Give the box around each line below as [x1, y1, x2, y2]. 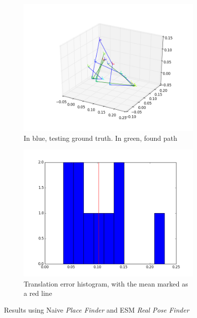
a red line [24, 288, 52, 298]
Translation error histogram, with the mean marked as [24, 278, 188, 288]
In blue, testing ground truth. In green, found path [24, 132, 177, 143]
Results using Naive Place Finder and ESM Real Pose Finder [4, 304, 189, 315]
